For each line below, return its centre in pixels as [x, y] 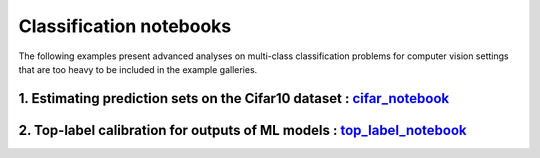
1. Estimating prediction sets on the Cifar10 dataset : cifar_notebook [234, 98]
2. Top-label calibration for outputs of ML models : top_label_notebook [242, 130]
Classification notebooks [125, 26]
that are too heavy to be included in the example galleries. [138, 69]
